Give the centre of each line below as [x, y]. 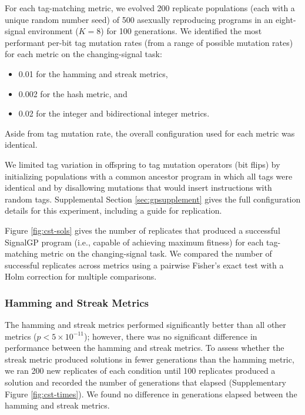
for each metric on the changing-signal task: [83, 54]
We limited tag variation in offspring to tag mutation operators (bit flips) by [143, 164]
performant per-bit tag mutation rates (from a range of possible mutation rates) [149, 42]
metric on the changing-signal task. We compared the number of [156, 253]
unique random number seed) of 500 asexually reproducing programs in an [139, 19]
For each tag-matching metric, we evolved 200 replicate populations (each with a [150, 8]
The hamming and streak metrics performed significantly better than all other [145, 325]
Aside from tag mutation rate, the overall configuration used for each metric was [150, 133]
